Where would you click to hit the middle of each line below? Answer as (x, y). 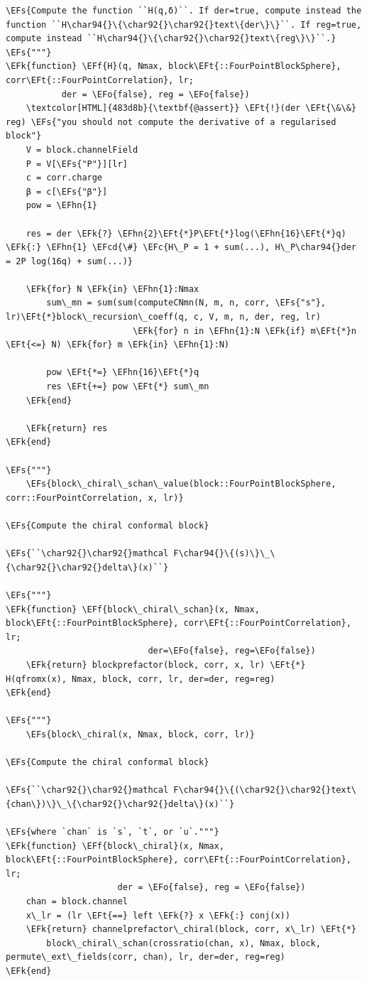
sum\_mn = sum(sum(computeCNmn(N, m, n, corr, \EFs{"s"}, (186, 303)
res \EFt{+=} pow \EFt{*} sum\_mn (128, 387)
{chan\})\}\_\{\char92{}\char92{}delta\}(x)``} (120, 804)
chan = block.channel (77, 901)
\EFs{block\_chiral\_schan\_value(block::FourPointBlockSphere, (181, 484)
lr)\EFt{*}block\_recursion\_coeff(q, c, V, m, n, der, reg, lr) (163, 317)
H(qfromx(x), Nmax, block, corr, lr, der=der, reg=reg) (141, 679)
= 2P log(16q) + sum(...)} (69, 261)
